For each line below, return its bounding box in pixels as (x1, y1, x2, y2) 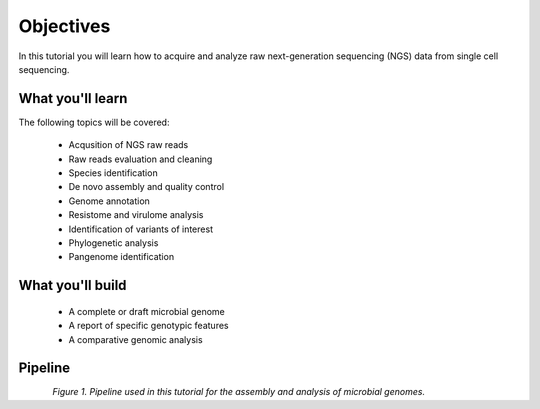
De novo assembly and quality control (68, 181, 225, 193)
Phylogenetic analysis (68, 236, 159, 249)
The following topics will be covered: (18, 116, 170, 128)
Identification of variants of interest (68, 223, 214, 235)
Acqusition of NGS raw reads (68, 139, 189, 151)
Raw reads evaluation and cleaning (68, 153, 213, 165)
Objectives (18, 15, 111, 37)
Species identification (68, 167, 159, 179)
